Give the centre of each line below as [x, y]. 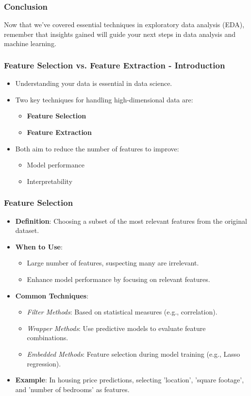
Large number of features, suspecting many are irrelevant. [113, 263]
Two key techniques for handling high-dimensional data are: [104, 99]
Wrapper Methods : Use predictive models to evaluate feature [116, 328]
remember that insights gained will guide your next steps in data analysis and [120, 34]
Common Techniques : [52, 295]
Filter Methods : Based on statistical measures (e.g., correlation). [122, 312]
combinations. [48, 338]
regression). [44, 363]
